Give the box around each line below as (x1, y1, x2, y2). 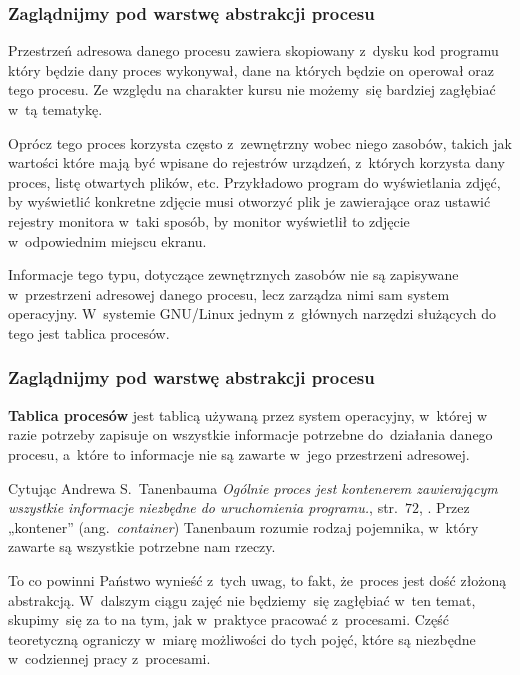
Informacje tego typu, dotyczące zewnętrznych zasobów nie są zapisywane (8, 264, 459, 285)
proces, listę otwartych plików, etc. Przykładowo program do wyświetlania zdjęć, (8, 171, 501, 192)
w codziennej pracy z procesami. (8, 648, 211, 669)
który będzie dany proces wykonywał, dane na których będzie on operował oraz (8, 59, 495, 80)
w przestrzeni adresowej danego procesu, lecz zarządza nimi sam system (8, 283, 450, 304)
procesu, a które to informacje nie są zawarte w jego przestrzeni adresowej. (8, 443, 470, 464)
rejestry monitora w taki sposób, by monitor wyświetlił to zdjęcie (8, 210, 410, 231)
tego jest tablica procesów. (8, 322, 170, 343)
